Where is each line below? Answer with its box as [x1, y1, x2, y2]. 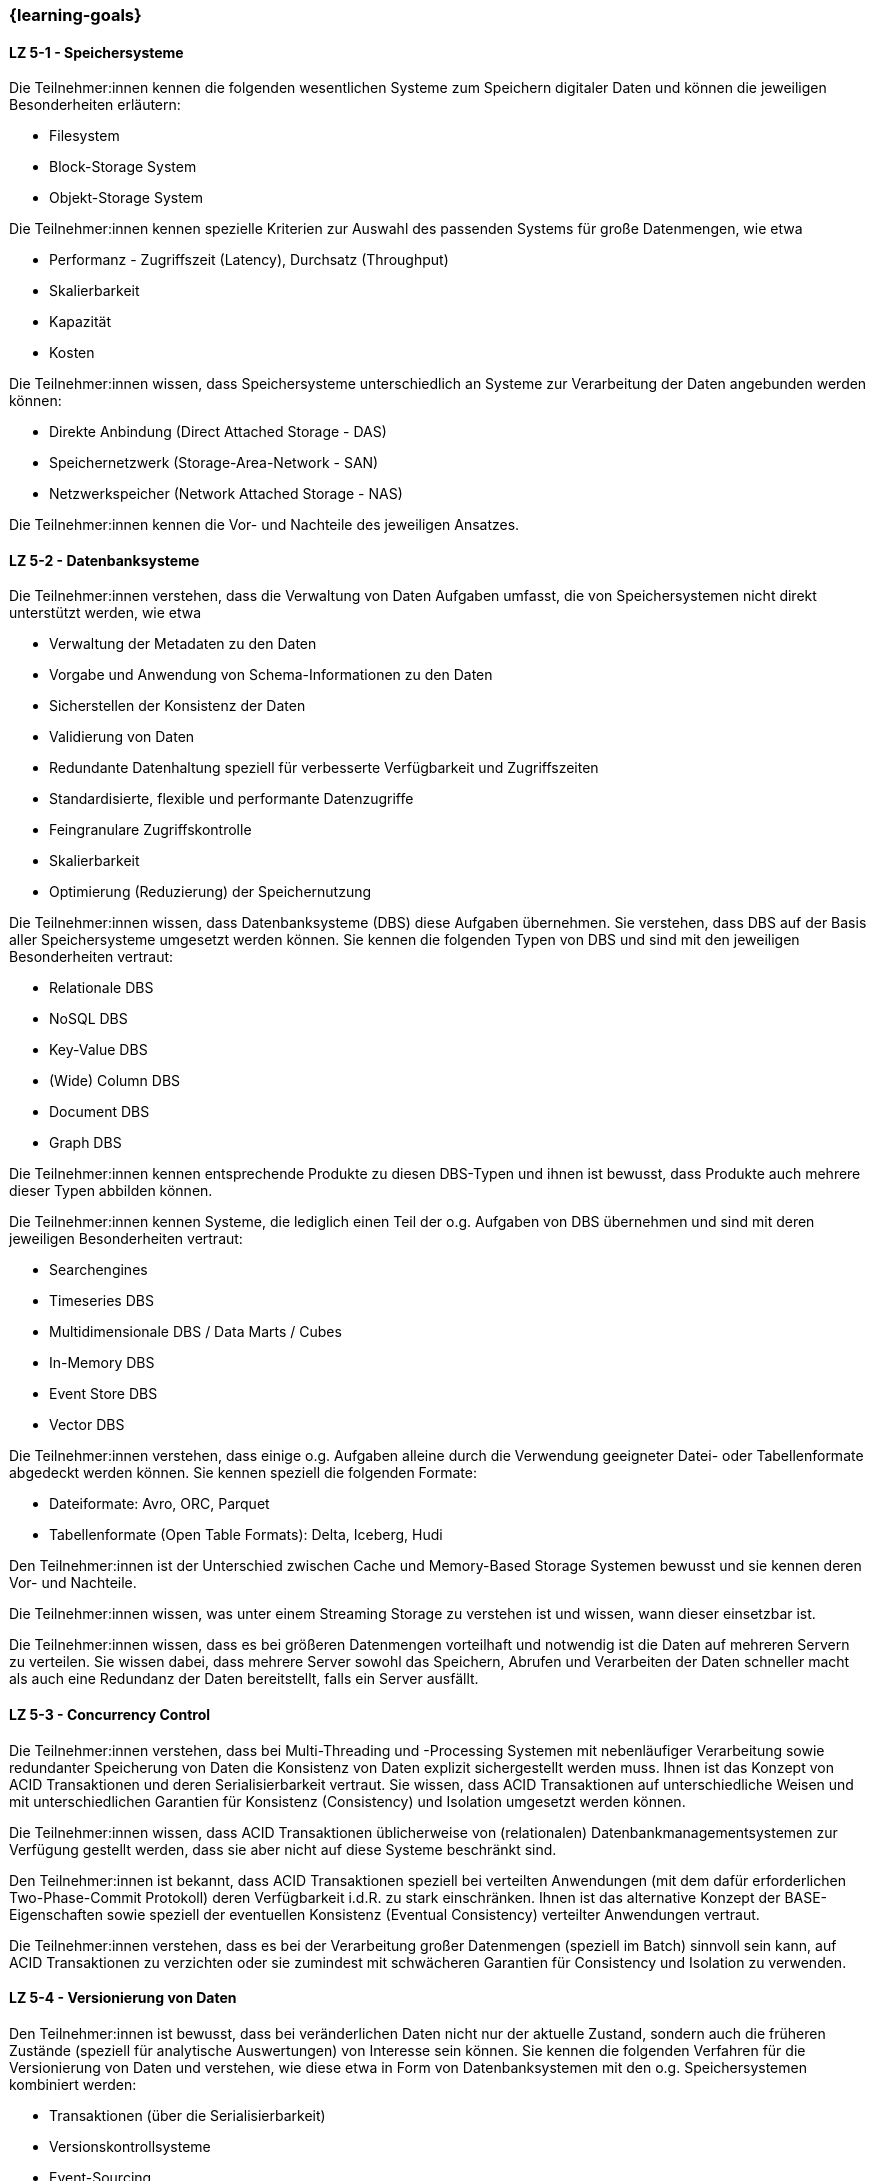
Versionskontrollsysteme [49, 2137, 211, 2155]
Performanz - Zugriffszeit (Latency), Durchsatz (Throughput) [49, 251, 449, 269]
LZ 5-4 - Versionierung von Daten [9, 1989, 237, 2007]
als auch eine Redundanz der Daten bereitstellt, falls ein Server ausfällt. [9, 1670, 479, 1688]
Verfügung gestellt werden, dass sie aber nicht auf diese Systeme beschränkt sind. [9, 1840, 557, 1858]
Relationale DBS [49, 979, 154, 997]
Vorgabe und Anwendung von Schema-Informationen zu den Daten [49, 666, 493, 684]
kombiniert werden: [9, 2075, 137, 2093]
